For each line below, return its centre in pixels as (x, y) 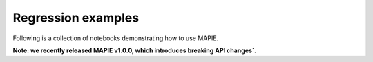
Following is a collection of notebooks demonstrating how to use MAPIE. (116, 38)
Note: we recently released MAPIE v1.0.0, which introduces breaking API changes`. (135, 50)
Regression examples (76, 18)
